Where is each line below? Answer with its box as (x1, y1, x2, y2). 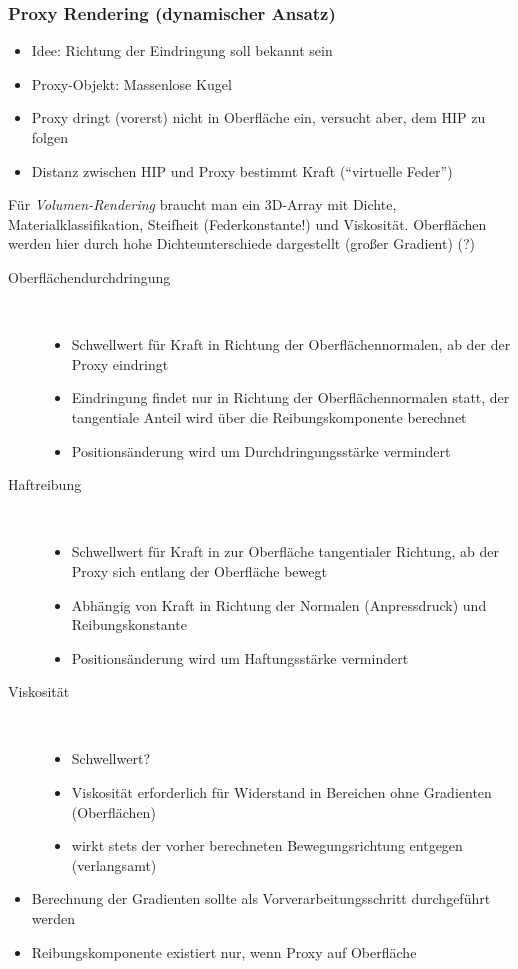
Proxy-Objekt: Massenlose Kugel (31, 73, 232, 94)
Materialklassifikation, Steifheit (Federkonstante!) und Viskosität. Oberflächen (8, 213, 487, 234)
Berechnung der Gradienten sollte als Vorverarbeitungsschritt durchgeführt (31, 888, 491, 909)
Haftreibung (8, 474, 82, 495)
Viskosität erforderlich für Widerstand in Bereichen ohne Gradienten (71, 782, 492, 803)
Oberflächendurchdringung (8, 266, 171, 287)
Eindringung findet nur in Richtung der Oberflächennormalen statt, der (71, 387, 510, 408)
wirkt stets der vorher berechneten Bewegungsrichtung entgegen (71, 835, 463, 856)
